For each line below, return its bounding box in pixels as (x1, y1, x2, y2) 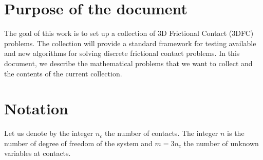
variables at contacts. (4, 148, 71, 158)
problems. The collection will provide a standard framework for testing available (4, 37, 256, 48)
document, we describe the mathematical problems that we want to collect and (4, 57, 253, 68)
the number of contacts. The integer (105, 128, 218, 138)
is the (227, 128, 245, 138)
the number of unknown (183, 137, 259, 148)
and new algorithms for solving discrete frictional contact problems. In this (4, 48, 240, 58)
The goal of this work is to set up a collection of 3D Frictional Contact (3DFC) (4, 28, 254, 38)
